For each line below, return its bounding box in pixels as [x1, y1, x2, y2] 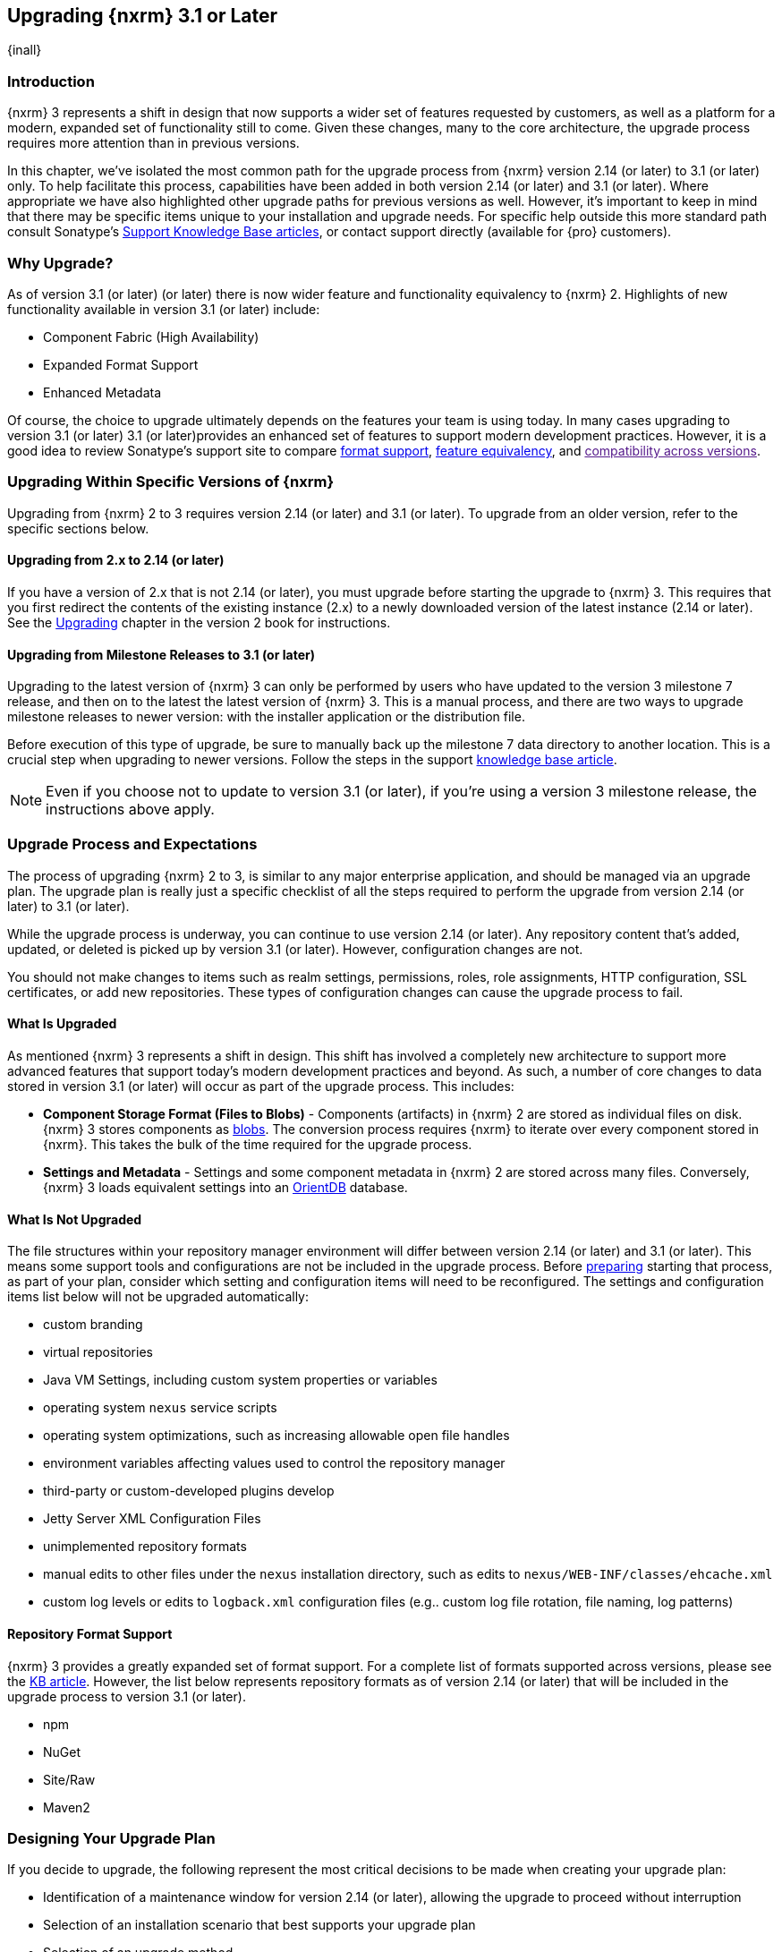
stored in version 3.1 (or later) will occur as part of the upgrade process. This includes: [7, 1078, 514, 1095]
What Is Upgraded [7, 1016, 117, 1032]
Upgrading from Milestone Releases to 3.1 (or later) [7, 646, 315, 662]
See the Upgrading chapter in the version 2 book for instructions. [7, 614, 391, 630]
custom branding [43, 1317, 143, 1333]
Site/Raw [43, 1771, 96, 1787]
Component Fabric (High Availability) [43, 328, 259, 345]
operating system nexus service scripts [43, 1400, 277, 1416]
